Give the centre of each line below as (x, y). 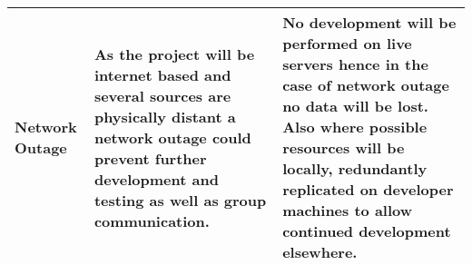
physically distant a (165, 116)
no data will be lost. (355, 106)
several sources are (162, 95)
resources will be (344, 147)
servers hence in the (355, 64)
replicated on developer (368, 189)
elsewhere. (320, 252)
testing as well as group (180, 200)
